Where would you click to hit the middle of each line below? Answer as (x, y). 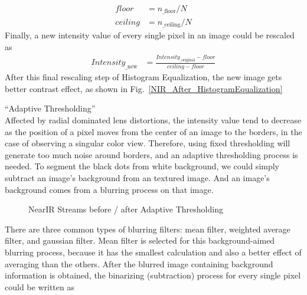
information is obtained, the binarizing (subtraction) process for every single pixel (153, 275)
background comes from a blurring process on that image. (109, 189)
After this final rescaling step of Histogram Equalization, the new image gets (143, 77)
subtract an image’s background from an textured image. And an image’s (137, 178)
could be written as (40, 286)
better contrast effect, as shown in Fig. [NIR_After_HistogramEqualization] (144, 88)
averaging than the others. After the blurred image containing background (139, 263)
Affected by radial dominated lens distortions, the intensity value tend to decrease (153, 120)
